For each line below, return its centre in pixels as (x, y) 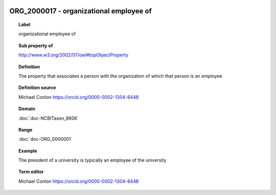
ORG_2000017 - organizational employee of (80, 11)
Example (28, 150)
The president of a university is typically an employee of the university (93, 160)
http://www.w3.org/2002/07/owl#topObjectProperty (74, 55)
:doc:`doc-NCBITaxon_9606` (49, 118)
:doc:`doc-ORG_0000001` (45, 139)
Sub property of (36, 46)
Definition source (37, 88)
